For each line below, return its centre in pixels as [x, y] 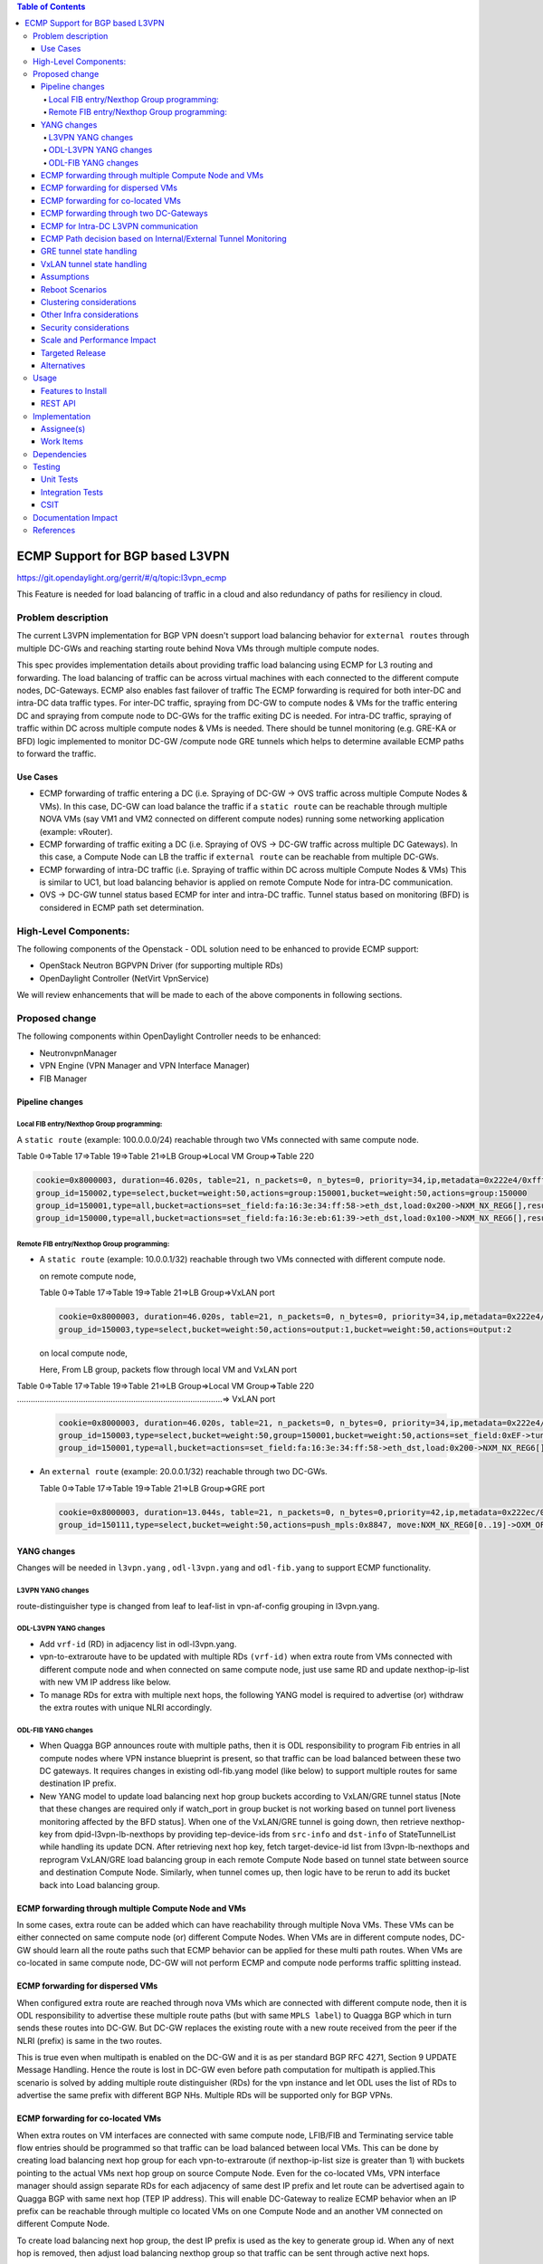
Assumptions [65, 277]
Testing [47, 467]
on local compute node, [84, 1353]
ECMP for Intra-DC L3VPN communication [120, 225]
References [54, 531]
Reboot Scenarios [74, 289]
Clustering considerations [89, 302]
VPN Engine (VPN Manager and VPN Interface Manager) [145, 1066]
